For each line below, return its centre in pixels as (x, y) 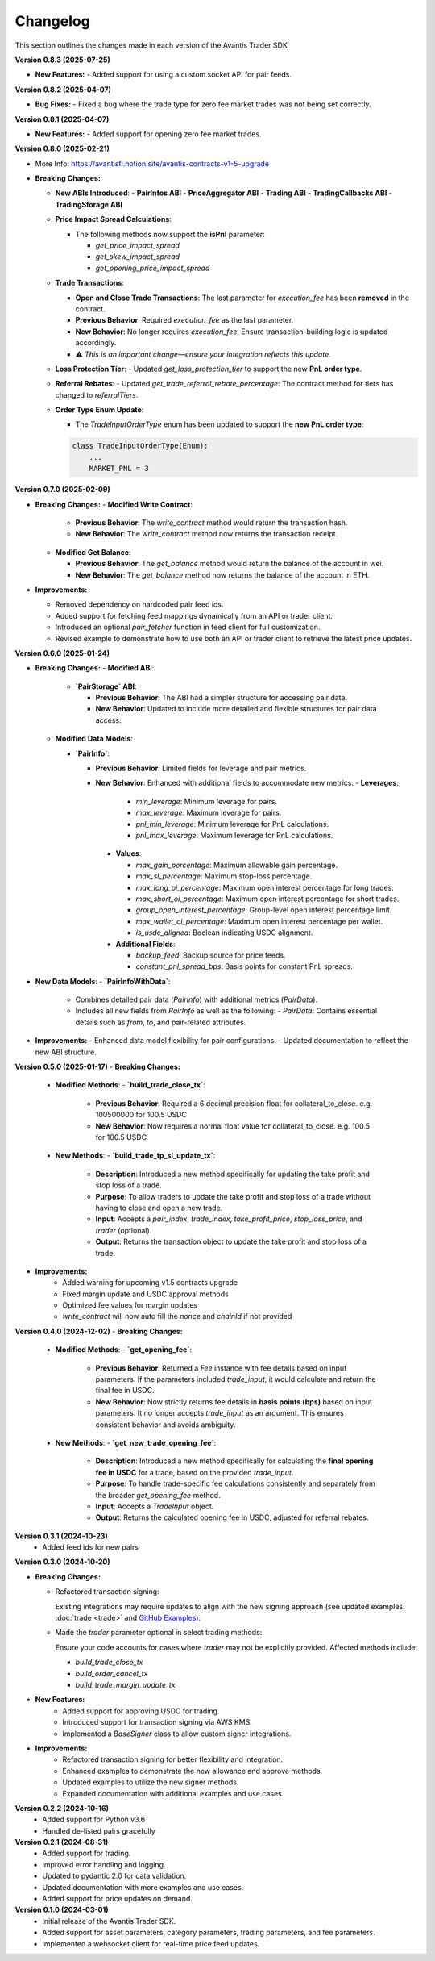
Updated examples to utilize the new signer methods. (151, 1782)
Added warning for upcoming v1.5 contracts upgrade (150, 1283)
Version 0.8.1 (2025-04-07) (62, 119)
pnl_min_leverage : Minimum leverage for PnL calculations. (232, 824)
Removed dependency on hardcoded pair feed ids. (140, 604)
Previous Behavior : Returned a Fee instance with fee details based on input (221, 1368)
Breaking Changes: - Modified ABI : (95, 668)
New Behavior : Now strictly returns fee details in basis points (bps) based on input (234, 1402)
